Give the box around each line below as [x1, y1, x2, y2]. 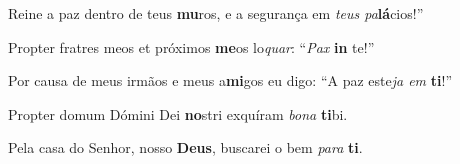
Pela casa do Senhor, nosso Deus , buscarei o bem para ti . [8, 137, 363, 158]
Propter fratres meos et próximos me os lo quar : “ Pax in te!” [8, 36, 375, 57]
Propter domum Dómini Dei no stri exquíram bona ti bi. [8, 103, 348, 124]
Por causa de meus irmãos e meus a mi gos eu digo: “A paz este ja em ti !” [8, 70, 452, 91]
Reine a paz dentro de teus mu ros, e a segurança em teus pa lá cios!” [8, 3, 424, 23]
